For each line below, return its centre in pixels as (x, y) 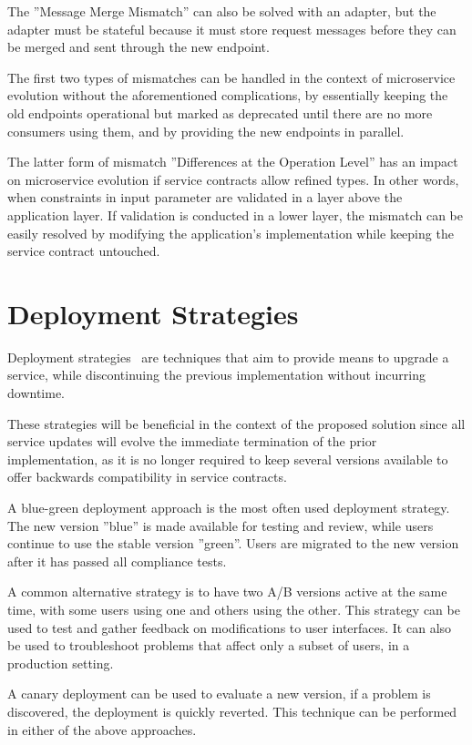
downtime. (36, 393)
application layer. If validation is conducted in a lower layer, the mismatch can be (235, 214)
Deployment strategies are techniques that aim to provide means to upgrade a (228, 357)
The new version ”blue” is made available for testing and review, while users (221, 525)
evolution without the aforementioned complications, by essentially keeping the (228, 95)
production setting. (61, 663)
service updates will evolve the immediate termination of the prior (192, 441)
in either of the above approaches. (102, 729)
